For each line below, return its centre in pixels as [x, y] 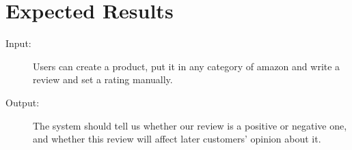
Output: [23, 102]
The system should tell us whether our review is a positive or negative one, [190, 125]
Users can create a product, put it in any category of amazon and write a [187, 66]
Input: [18, 43]
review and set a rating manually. [103, 79]
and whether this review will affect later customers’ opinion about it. [177, 139]
